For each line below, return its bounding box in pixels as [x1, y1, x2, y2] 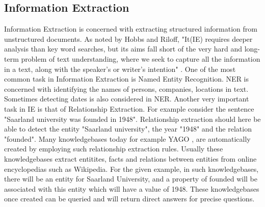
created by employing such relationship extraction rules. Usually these [4, 143, 223, 154]
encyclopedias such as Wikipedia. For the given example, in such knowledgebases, [4, 163, 259, 174]
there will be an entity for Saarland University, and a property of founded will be [4, 173, 257, 184]
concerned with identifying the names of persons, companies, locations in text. [4, 83, 249, 94]
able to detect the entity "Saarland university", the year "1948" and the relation [4, 123, 252, 134]
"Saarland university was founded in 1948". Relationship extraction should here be [4, 113, 261, 124]
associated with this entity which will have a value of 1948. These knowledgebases [4, 183, 259, 194]
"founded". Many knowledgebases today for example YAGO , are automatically [4, 133, 251, 144]
